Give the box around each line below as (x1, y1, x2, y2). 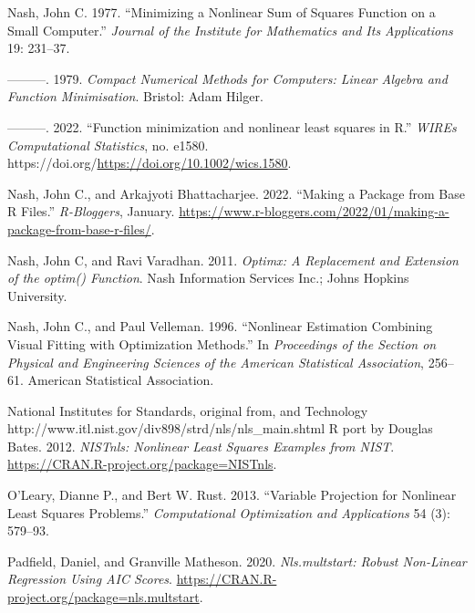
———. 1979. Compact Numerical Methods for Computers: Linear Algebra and (7, 68, 448, 88)
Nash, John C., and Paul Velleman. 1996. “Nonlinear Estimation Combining (7, 317, 433, 336)
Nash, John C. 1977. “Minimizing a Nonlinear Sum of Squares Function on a (7, 3, 436, 21)
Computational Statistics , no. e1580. (7, 135, 209, 154)
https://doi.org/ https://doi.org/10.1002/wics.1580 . (7, 153, 292, 172)
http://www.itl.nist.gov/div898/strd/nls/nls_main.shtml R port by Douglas (7, 419, 433, 438)
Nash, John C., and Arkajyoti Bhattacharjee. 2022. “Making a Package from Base (7, 183, 465, 203)
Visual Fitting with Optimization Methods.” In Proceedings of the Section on (7, 334, 437, 353)
